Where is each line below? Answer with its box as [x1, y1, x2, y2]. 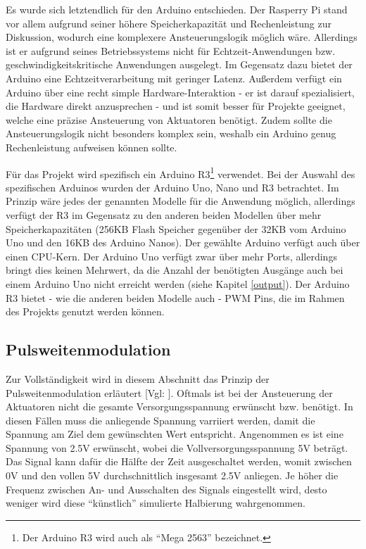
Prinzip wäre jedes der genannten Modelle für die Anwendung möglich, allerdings [6, 194, 355, 208]
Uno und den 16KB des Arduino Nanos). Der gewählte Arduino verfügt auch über [6, 235, 360, 250]
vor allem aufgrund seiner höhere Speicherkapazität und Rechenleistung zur [6, 15, 332, 30]
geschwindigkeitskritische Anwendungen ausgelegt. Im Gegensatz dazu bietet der [6, 57, 353, 72]
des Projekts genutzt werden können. [6, 304, 165, 319]
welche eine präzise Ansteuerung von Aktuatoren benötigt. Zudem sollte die [6, 112, 332, 127]
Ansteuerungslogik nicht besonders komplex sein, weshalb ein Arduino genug [6, 126, 336, 141]
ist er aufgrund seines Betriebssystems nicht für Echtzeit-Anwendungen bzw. [6, 43, 336, 58]
